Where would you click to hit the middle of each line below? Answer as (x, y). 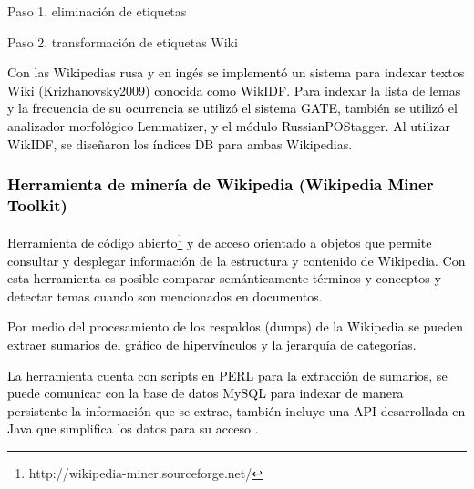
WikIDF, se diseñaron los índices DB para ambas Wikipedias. (180, 143)
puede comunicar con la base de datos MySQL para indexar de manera (206, 393)
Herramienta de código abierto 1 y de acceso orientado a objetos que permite (220, 241)
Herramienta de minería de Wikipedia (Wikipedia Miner (221, 184)
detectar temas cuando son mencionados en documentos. (165, 295)
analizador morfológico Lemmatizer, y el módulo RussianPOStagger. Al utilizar (229, 125)
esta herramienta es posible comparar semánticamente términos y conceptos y (224, 278)
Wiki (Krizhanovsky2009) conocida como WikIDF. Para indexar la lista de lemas (234, 90)
